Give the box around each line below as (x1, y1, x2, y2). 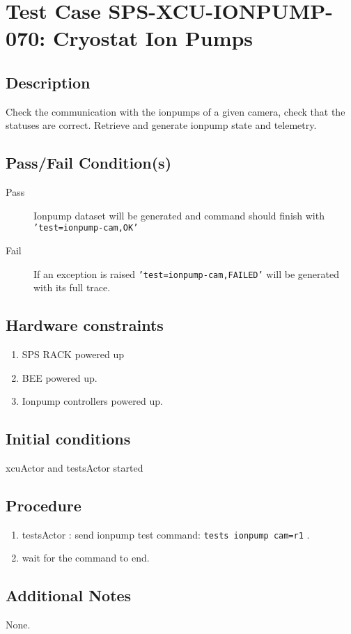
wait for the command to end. (22, 550, 150, 565)
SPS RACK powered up (22, 347, 125, 362)
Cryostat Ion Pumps (52, 24, 253, 52)
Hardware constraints (6, 314, 164, 336)
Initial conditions (6, 428, 131, 449)
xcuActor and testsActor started (6, 461, 143, 475)
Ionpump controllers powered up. (22, 394, 163, 408)
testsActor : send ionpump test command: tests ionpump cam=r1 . (22, 527, 310, 541)
